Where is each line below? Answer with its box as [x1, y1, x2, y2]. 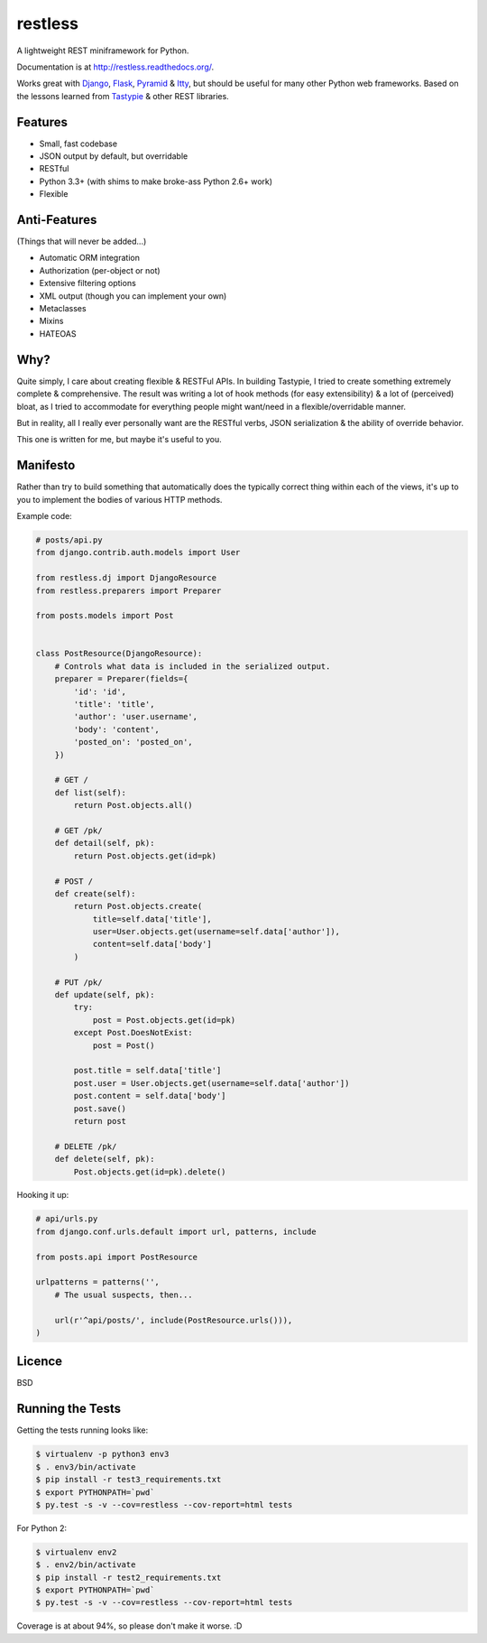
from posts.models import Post [35, 610, 175, 621]
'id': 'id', [73, 686, 126, 697]
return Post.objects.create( [73, 901, 203, 912]
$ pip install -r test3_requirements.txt [35, 1474, 222, 1485]
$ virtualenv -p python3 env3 [35, 1449, 170, 1460]
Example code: [16, 510, 72, 521]
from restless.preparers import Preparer [35, 585, 222, 596]
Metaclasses [39, 303, 87, 314]
